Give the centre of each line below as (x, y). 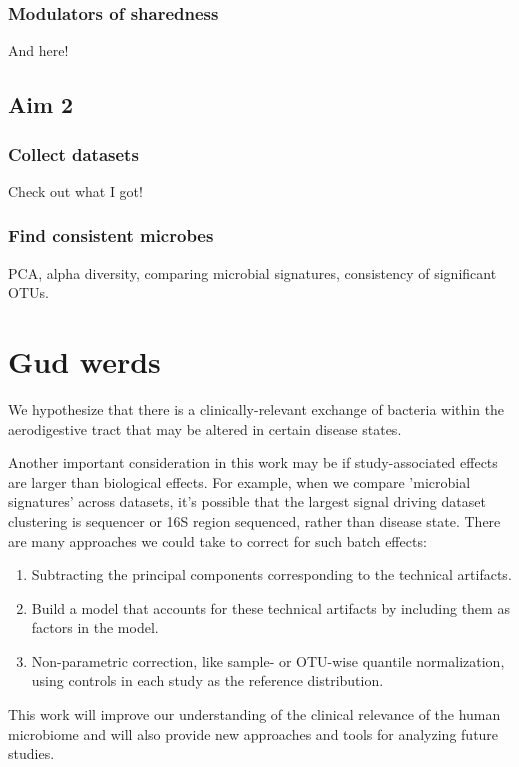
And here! (38, 50)
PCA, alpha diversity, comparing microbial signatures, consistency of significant (252, 272)
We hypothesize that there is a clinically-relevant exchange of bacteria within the (256, 408)
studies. (31, 753)
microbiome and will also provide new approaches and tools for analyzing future (253, 733)
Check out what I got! (75, 190)
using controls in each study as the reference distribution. (207, 680)
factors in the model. (95, 627)
